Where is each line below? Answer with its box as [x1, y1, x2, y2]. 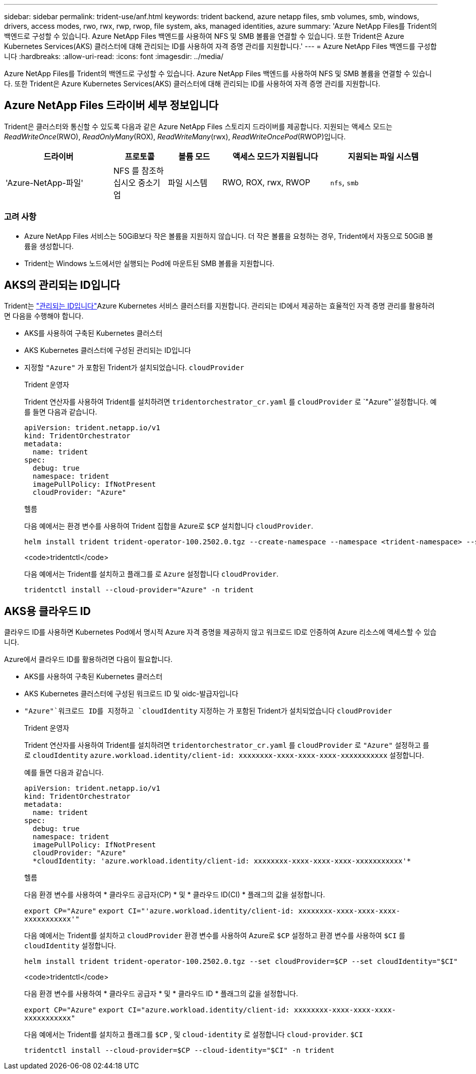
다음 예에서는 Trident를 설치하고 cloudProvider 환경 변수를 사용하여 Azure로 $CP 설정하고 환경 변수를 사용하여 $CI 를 [24, 931, 405, 940]
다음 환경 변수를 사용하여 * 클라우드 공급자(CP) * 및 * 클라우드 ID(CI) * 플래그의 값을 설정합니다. [24, 890, 325, 899]
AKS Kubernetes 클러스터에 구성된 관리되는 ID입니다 [24, 346, 191, 355]
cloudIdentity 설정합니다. [24, 941, 116, 950]
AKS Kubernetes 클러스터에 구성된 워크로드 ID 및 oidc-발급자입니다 [24, 689, 239, 698]
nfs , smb [330, 177, 359, 187]
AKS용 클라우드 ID [4, 604, 91, 618]
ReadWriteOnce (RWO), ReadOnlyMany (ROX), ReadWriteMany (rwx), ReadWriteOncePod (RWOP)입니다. [4, 132, 346, 141]
